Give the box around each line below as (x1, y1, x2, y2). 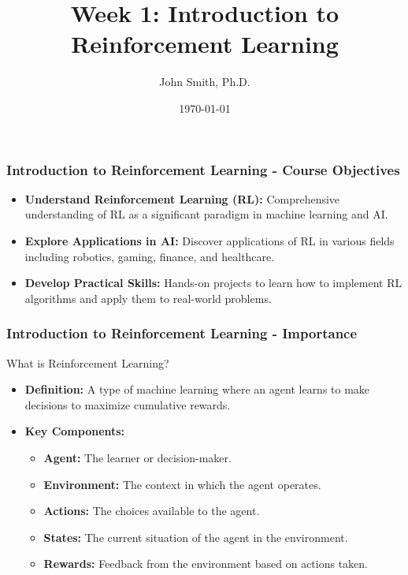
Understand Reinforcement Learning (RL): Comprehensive (24, 190, 340, 207)
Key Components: (24, 423, 125, 439)
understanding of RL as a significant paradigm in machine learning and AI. (24, 206, 388, 222)
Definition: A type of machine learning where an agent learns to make (24, 381, 370, 398)
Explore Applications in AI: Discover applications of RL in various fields (24, 232, 395, 248)
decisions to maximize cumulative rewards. (24, 396, 231, 413)
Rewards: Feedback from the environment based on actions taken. (43, 555, 369, 572)
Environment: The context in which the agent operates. (43, 476, 321, 492)
